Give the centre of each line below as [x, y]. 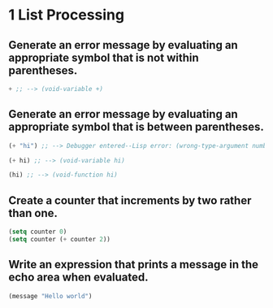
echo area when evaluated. [78, 278]
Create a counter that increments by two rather [130, 200]
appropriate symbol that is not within [104, 57]
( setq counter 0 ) [38, 232]
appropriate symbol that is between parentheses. [136, 127]
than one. [33, 213]
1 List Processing [66, 15]
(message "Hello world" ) [50, 296]
